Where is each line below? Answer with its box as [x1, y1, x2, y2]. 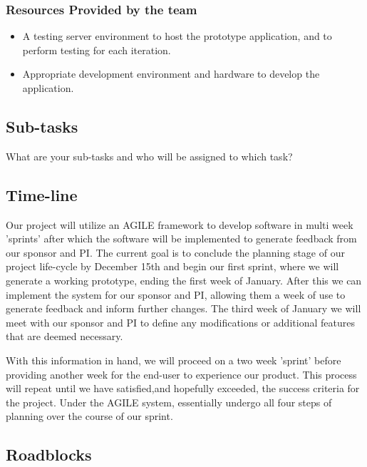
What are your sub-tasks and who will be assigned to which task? [6, 148, 293, 163]
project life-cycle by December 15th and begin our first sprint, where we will [6, 259, 339, 274]
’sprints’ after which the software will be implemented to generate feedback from [6, 231, 357, 246]
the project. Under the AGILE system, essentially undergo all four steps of [6, 394, 332, 409]
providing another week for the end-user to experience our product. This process [6, 366, 357, 381]
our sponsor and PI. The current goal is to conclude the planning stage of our [6, 245, 345, 260]
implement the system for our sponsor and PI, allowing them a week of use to [6, 287, 346, 302]
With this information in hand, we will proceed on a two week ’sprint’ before [6, 352, 341, 367]
